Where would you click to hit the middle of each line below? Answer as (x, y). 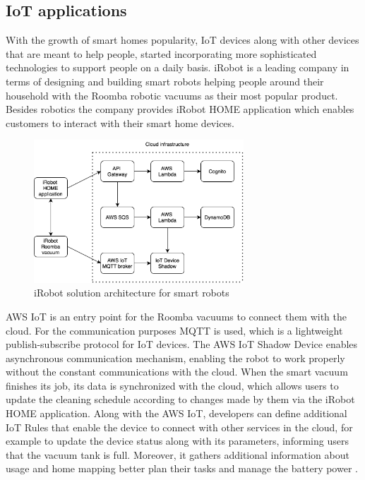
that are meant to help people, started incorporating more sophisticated (161, 53)
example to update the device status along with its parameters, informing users (177, 441)
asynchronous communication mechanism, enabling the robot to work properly (175, 358)
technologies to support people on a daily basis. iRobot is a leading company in (178, 67)
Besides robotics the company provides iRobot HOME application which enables (180, 109)
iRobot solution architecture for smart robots (132, 293)
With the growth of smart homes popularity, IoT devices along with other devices (182, 40)
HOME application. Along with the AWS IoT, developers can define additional (176, 413)
